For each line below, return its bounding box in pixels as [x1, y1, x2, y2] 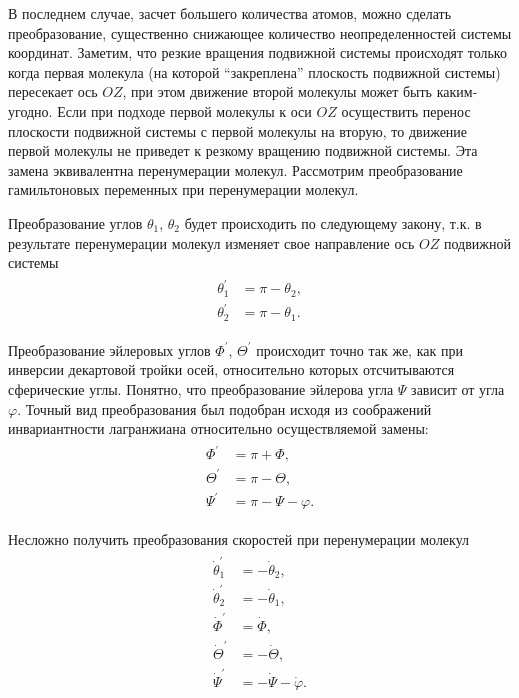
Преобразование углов [8, 212, 143, 233]
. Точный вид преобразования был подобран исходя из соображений [17, 398, 432, 419]
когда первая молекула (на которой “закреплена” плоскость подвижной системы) [8, 61, 501, 82]
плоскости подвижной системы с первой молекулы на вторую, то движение [8, 120, 468, 141]
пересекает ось [8, 81, 98, 102]
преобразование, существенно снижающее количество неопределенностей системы [8, 22, 512, 43]
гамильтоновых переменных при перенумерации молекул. [8, 179, 359, 200]
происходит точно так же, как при [256, 339, 463, 360]
